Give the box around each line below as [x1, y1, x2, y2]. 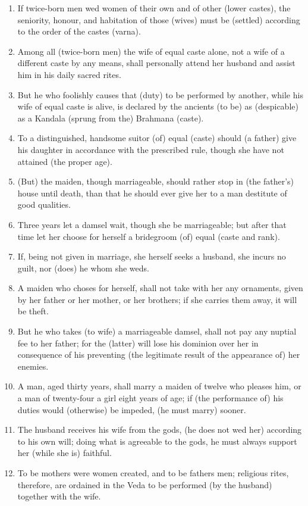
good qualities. [17, 198, 71, 211]
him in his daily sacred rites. [17, 68, 121, 80]
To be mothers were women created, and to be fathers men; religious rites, [17, 467, 289, 479]
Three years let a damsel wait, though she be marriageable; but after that [17, 218, 287, 230]
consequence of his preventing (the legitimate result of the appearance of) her [17, 348, 300, 361]
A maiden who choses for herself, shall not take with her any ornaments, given [17, 282, 303, 294]
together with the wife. [17, 490, 101, 502]
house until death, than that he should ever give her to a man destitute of [17, 186, 287, 199]
